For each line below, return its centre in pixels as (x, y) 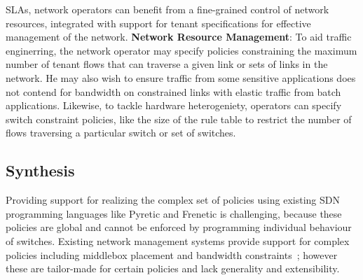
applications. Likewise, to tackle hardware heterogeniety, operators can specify (174, 105)
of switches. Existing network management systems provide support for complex (178, 240)
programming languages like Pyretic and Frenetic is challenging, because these (174, 213)
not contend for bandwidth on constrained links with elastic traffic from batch (173, 91)
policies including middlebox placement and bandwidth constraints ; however (172, 254)
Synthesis (40, 170)
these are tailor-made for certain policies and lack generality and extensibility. (173, 268)
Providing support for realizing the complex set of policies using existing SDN (173, 200)
